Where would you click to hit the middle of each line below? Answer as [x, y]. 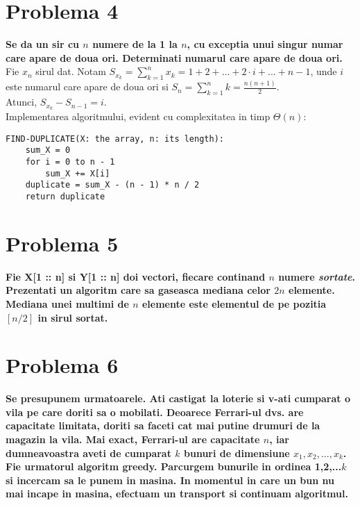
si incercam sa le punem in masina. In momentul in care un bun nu [170, 480]
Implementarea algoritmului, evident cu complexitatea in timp [138, 116]
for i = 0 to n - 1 [70, 162]
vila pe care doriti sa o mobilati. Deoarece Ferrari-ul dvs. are [155, 412]
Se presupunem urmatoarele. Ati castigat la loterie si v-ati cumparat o [178, 398]
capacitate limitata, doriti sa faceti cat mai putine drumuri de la [163, 425]
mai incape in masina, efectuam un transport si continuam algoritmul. [177, 494]
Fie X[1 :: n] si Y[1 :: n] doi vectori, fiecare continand [136, 276]
